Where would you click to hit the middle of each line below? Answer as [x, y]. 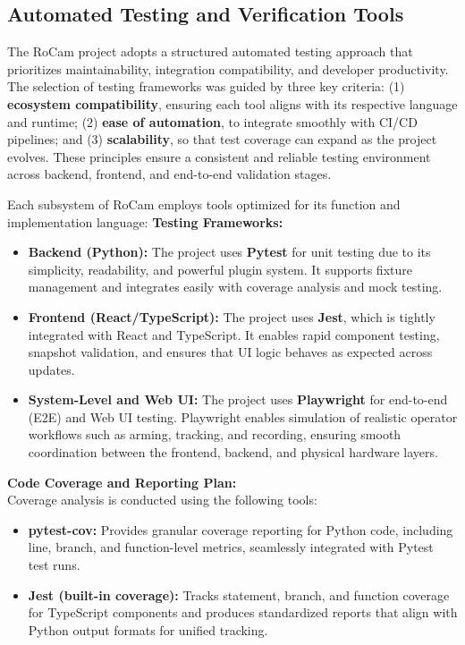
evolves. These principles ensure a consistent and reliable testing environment [219, 156]
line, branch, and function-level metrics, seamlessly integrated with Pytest [231, 547]
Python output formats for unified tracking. [148, 629]
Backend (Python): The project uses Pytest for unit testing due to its [229, 252]
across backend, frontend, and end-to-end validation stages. [169, 174]
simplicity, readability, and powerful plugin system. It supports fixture [220, 269]
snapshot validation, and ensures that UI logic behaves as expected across [230, 352]
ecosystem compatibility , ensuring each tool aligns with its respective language [232, 103]
